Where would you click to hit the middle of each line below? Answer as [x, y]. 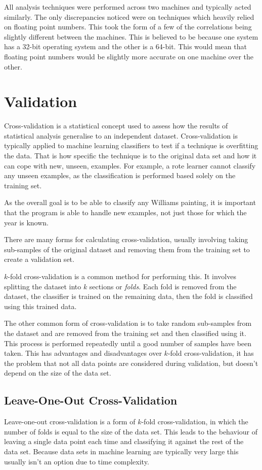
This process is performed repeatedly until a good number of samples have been [128, 343]
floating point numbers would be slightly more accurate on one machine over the [129, 56]
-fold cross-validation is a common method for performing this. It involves [122, 276]
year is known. [27, 222]
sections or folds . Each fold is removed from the [163, 286]
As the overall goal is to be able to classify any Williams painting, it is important [130, 202]
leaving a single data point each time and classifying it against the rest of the [124, 441]
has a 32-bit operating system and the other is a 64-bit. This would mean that [125, 46]
